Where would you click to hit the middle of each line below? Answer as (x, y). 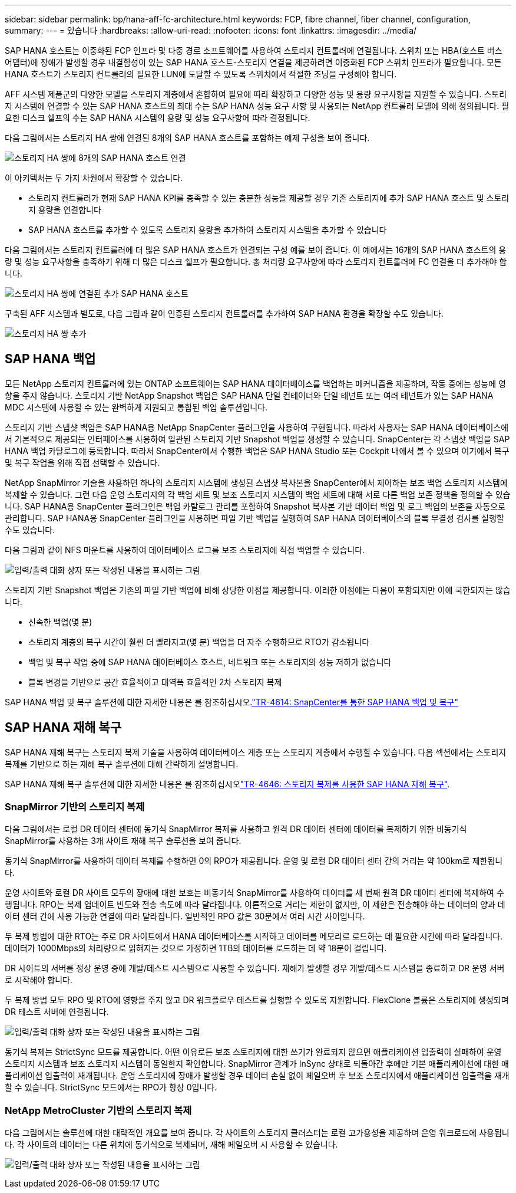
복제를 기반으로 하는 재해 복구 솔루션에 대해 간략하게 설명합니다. (122, 764)
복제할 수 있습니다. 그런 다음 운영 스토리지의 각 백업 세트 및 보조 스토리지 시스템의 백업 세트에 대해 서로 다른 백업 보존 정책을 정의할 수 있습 (258, 494)
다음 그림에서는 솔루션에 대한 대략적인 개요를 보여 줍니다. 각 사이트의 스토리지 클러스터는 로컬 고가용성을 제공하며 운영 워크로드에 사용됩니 (257, 1133)
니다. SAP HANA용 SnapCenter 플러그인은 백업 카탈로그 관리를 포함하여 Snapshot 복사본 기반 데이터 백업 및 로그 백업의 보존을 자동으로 (255, 506)
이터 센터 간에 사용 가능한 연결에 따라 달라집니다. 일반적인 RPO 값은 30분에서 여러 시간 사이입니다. (185, 916)
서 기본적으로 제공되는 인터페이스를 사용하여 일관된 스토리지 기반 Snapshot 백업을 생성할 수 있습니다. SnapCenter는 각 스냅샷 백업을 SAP (257, 439)
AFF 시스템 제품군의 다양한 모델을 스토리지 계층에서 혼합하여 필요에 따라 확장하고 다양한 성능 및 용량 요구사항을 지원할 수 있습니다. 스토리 (256, 94)
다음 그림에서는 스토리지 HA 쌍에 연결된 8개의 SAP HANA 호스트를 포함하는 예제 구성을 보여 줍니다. (187, 138)
